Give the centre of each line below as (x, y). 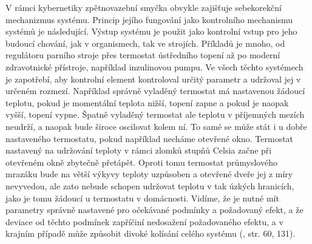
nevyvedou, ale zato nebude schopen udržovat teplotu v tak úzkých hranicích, (150, 185)
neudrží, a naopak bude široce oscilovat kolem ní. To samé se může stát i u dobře (156, 126)
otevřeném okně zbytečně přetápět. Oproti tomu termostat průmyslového (141, 162)
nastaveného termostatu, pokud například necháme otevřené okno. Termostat (150, 138)
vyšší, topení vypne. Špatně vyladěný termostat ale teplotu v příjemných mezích (155, 114)
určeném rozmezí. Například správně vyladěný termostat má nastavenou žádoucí (155, 91)
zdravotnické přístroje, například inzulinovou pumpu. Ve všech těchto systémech (154, 66)
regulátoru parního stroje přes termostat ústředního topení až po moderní (143, 55)
